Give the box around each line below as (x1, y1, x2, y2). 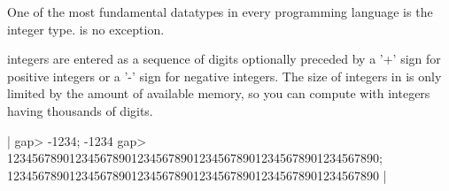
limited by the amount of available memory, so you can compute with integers (7, 84, 430, 103)
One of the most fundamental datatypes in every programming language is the (7, 3, 433, 20)
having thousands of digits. (7, 101, 153, 119)
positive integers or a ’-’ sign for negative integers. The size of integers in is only (7, 66, 442, 85)
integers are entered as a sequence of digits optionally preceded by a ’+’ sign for (7, 50, 441, 68)
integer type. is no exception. (7, 19, 165, 38)
